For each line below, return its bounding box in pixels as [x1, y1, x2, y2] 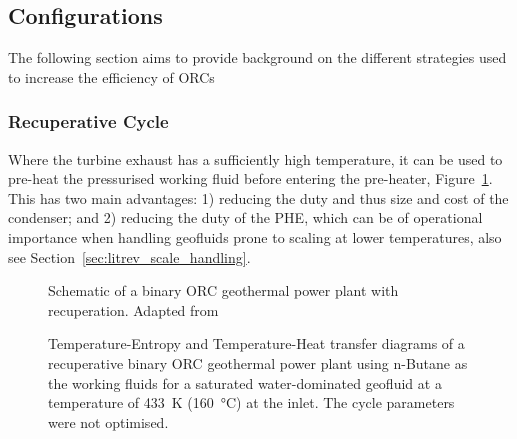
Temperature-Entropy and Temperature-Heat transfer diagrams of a [48, 333, 465, 354]
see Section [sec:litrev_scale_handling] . [8, 246, 251, 267]
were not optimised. [48, 411, 169, 432]
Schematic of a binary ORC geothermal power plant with [48, 280, 399, 301]
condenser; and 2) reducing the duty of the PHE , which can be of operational [8, 207, 483, 228]
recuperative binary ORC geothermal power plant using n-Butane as [48, 352, 468, 373]
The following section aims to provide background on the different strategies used [8, 47, 507, 68]
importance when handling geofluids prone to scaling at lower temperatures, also [8, 226, 502, 247]
